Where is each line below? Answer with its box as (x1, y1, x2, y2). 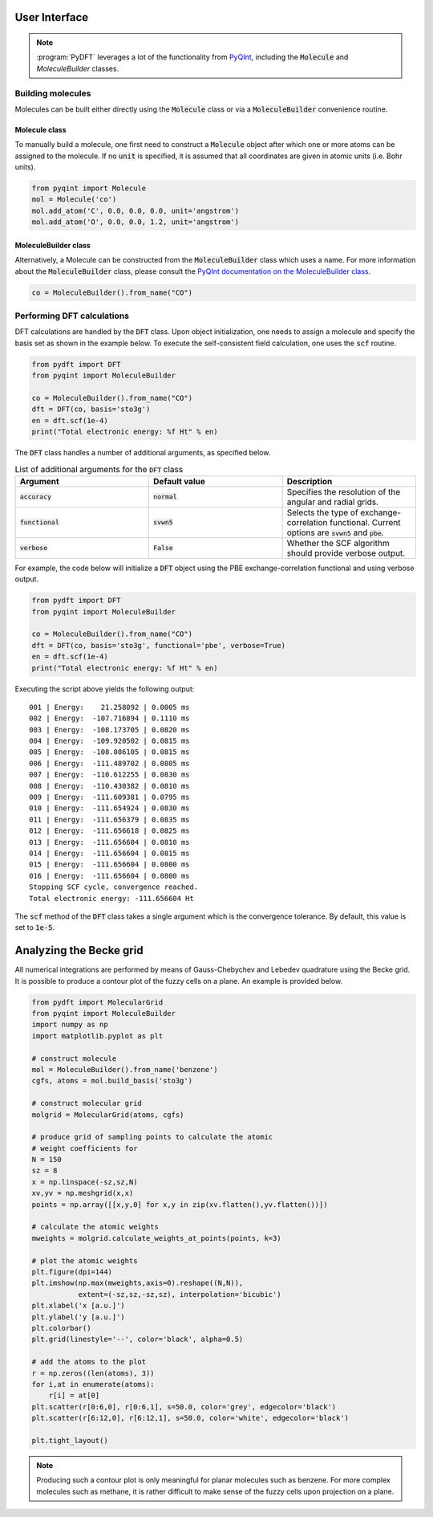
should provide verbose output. (286, 547, 406, 558)
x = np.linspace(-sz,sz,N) (31, 1177, 138, 1186)
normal (153, 492, 178, 501)
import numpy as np (31, 1020, 108, 1030)
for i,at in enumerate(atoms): (31, 1380, 156, 1389)
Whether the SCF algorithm (286, 537, 390, 548)
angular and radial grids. (286, 496, 378, 508)
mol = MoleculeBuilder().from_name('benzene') (31, 1065, 218, 1074)
